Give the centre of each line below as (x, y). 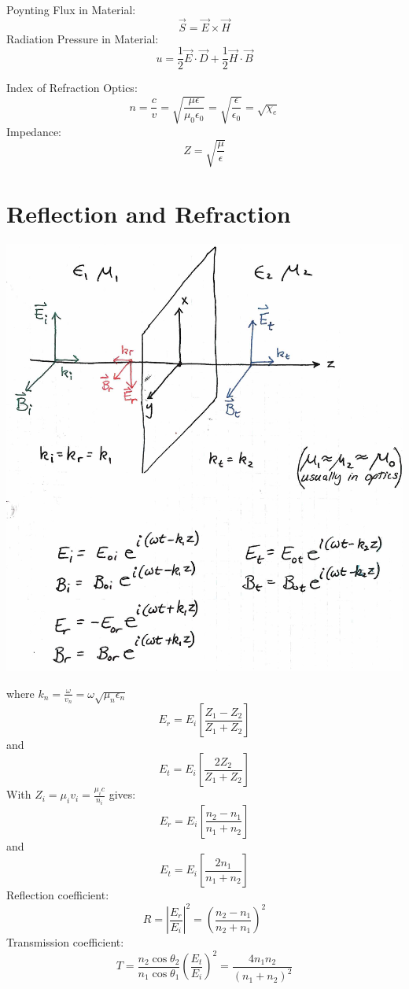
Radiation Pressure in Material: (83, 38)
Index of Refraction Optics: (72, 88)
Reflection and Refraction (149, 213)
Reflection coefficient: (58, 895)
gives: (122, 794)
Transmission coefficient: (65, 942)
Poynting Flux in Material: (71, 9)
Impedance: (34, 131)
